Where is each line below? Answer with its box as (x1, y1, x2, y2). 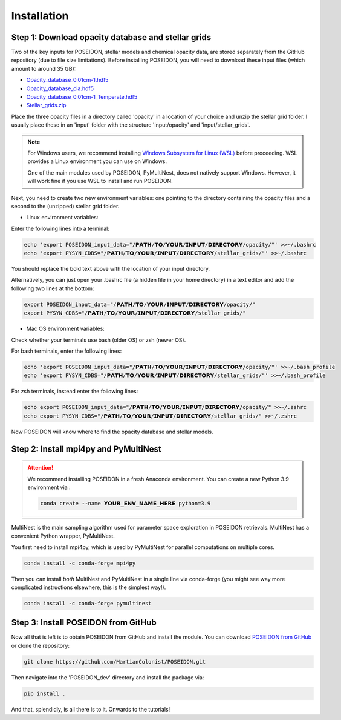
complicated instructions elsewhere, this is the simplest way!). (11, 584, 166, 591)
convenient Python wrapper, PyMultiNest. (11, 532, 115, 539)
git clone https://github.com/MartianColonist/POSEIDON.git (24, 658, 206, 665)
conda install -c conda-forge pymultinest (24, 600, 152, 607)
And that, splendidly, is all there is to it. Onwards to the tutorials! (11, 705, 170, 713)
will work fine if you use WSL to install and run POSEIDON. (27, 178, 173, 185)
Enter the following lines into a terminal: (11, 225, 110, 232)
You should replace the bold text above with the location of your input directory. (11, 265, 210, 273)
